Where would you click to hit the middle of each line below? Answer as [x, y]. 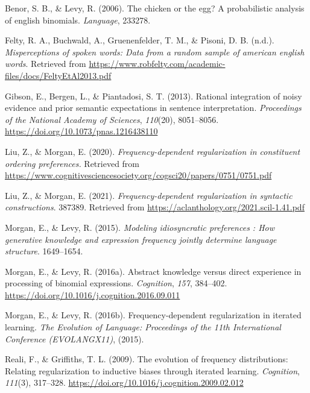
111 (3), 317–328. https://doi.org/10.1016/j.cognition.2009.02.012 [124, 382]
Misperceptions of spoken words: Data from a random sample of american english [155, 52]
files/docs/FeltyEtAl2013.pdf [58, 75]
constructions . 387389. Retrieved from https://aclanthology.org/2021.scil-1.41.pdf [155, 207]
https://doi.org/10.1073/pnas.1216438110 [81, 131]
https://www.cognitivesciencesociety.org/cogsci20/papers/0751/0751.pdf [138, 175]
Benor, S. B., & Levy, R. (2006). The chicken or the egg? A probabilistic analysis [155, 8]
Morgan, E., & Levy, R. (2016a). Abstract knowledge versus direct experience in [153, 271]
